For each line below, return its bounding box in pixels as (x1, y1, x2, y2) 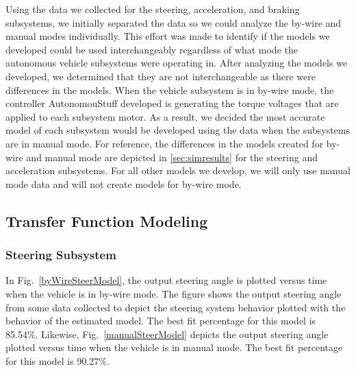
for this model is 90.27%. (5, 353, 110, 368)
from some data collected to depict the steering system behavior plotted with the (5, 300, 346, 314)
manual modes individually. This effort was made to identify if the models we (5, 29, 330, 43)
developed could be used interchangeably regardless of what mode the (5, 42, 298, 56)
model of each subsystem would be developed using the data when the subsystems (5, 123, 351, 137)
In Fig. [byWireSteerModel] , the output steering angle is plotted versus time (5, 273, 327, 287)
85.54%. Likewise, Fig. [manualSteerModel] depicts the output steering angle (5, 326, 329, 341)
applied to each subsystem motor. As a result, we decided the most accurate (5, 109, 325, 123)
